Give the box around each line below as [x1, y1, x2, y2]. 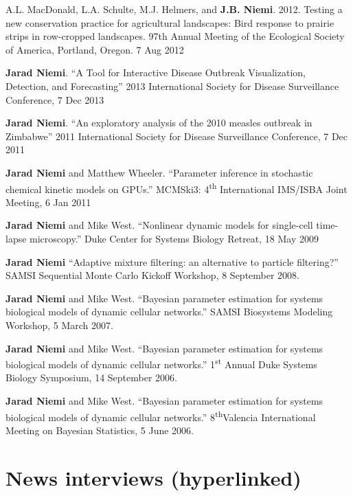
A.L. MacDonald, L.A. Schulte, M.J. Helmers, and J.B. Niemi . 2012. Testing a [5, 2, 343, 16]
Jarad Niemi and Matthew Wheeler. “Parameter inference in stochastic [5, 165, 313, 179]
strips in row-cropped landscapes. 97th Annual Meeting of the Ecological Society [5, 29, 345, 43]
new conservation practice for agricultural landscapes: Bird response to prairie [5, 15, 334, 30]
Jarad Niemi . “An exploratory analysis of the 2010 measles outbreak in [5, 115, 312, 130]
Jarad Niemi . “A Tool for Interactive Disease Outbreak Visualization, [5, 65, 306, 80]
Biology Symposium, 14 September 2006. [5, 370, 177, 385]
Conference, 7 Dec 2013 [5, 92, 104, 106]
